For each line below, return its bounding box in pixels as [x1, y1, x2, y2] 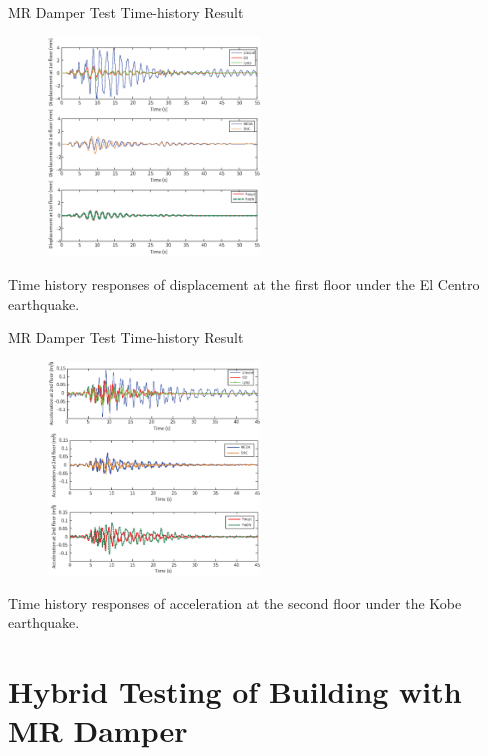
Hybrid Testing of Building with [8, 671, 462, 712]
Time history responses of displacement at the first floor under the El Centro [8, 273, 480, 294]
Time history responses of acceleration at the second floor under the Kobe [8, 592, 462, 613]
